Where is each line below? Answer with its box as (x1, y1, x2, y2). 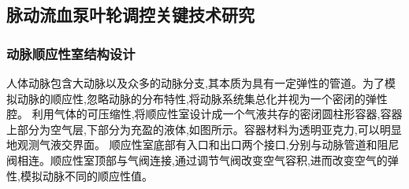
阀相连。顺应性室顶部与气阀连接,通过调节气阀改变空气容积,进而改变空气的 (6, 151, 388, 168)
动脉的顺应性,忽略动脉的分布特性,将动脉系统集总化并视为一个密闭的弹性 (17, 90, 388, 106)
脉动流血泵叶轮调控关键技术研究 (6, 2, 255, 27)
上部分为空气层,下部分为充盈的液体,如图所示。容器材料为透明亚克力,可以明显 (6, 120, 402, 137)
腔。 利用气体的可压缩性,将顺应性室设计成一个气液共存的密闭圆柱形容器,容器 (6, 106, 403, 122)
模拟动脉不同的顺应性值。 (20, 167, 153, 183)
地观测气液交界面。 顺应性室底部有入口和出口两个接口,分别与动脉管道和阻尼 (6, 136, 400, 153)
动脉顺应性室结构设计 (6, 43, 136, 63)
